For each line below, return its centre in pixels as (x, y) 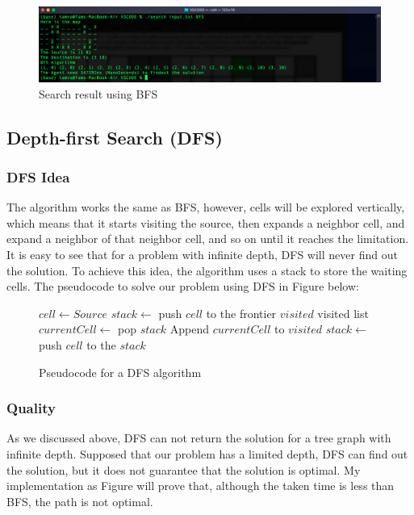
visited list (343, 313)
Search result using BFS (98, 93)
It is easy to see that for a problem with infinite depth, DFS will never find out (202, 254)
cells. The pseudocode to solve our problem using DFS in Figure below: (183, 286)
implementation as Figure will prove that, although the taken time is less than (201, 486)
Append (189, 329)
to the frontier (241, 313)
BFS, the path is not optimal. (80, 501)
